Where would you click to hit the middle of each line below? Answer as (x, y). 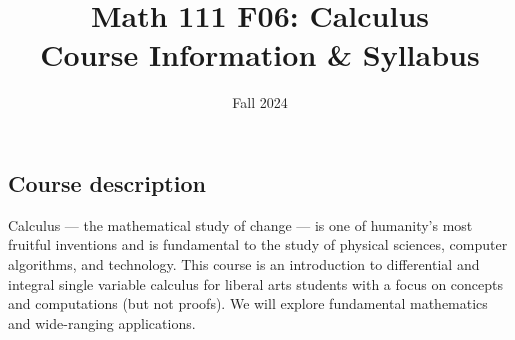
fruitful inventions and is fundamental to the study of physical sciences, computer (258, 244)
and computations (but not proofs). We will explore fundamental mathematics (248, 303)
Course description (107, 182)
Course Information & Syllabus (260, 54)
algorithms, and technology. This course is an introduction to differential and (244, 263)
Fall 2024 (260, 102)
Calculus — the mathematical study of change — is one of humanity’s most (240, 224)
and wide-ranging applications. (102, 322)
